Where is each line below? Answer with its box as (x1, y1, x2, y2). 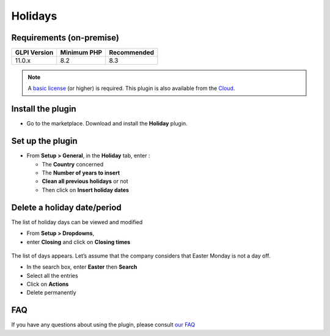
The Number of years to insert (42, 169, 120, 177)
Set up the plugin (11, 136, 78, 146)
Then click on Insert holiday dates (42, 186, 130, 193)
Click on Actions (26, 280, 69, 288)
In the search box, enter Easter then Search (26, 263, 137, 271)
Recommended (109, 48, 155, 57)
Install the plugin (11, 104, 76, 114)
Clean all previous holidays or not (42, 177, 128, 185)
